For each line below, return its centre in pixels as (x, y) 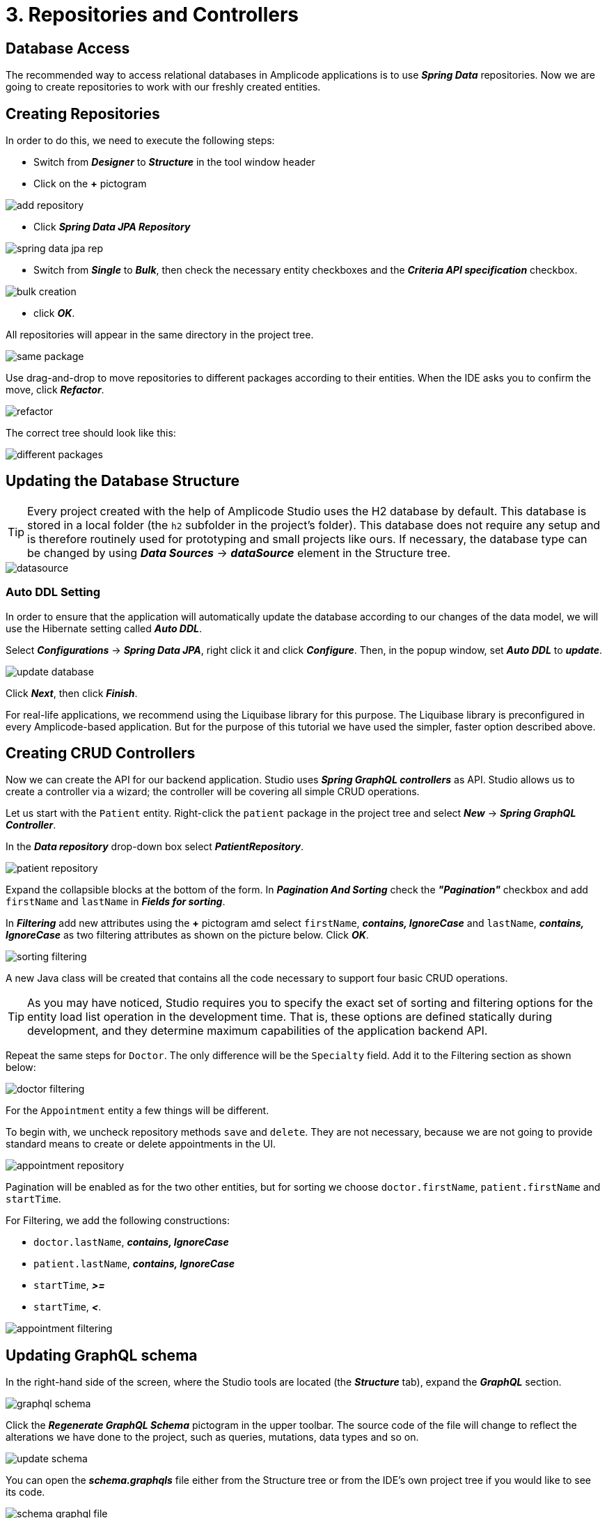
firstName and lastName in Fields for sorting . (116, 902)
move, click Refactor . (55, 390)
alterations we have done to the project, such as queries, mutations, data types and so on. (212, 1437)
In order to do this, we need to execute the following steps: (140, 141)
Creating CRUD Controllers (101, 753)
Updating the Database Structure (123, 481)
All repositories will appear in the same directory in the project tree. (160, 335)
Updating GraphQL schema (102, 1355)
